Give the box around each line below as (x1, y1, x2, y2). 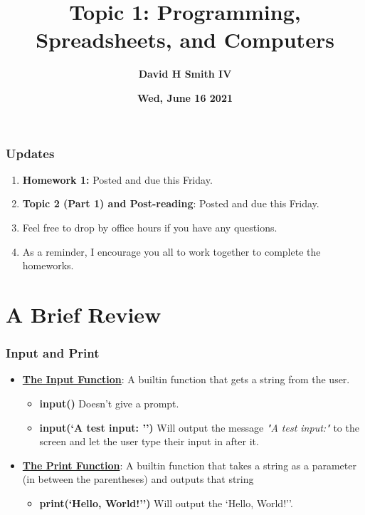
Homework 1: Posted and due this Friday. (22, 172, 213, 187)
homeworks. (22, 258, 74, 273)
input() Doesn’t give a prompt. (39, 395, 179, 410)
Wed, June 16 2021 (137, 90, 233, 105)
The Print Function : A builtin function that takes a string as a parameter (22, 457, 356, 472)
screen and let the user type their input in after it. (39, 434, 259, 449)
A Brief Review (6, 299, 162, 328)
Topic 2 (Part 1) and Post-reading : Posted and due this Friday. (22, 196, 319, 211)
